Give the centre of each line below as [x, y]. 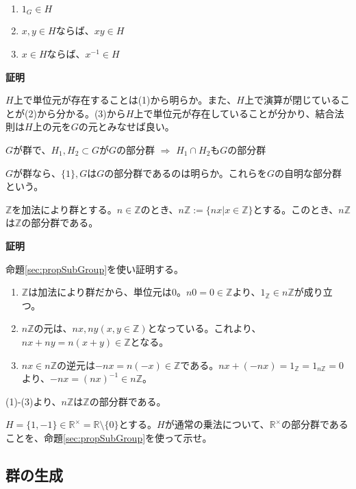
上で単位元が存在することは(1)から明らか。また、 [125, 100]
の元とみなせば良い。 [126, 127]
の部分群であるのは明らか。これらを [186, 172]
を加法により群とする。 [64, 209]
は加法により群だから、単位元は [100, 292]
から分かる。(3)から [81, 113]
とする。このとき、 [296, 209]
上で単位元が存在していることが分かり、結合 [234, 113]
